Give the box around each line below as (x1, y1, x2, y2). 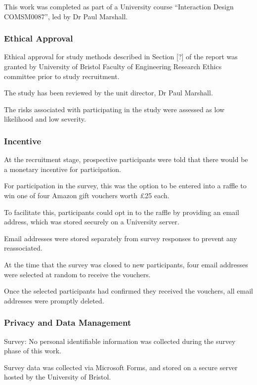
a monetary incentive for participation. (4, 164, 121, 174)
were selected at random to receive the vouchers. (4, 269, 151, 279)
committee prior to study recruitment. (4, 71, 120, 81)
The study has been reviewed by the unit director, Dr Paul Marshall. (4, 87, 213, 98)
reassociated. (4, 243, 43, 253)
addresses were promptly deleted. (4, 295, 104, 305)
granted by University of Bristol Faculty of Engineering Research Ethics (4, 61, 222, 71)
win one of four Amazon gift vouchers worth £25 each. (4, 190, 170, 200)
